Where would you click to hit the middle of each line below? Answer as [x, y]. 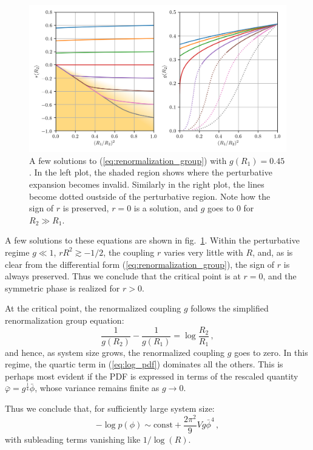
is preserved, [86, 208]
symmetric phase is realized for [62, 288]
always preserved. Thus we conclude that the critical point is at [123, 276]
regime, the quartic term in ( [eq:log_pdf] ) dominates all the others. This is [144, 364]
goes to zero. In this [271, 352]
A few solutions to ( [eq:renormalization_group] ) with [128, 160]
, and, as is [273, 252]
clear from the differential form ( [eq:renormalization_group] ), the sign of [140, 264]
